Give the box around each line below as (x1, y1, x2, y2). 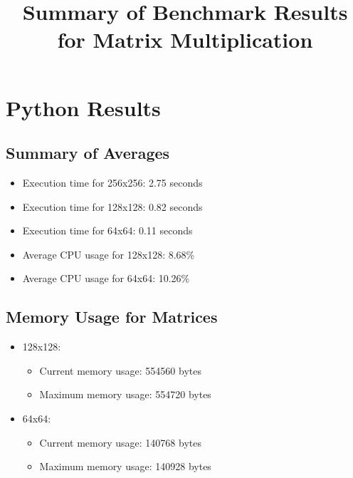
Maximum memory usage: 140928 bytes (39, 459, 211, 474)
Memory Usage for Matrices (6, 306, 218, 328)
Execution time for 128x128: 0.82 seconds (22, 199, 203, 214)
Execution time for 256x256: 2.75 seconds (22, 175, 203, 189)
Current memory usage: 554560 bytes (39, 363, 201, 378)
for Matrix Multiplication (57, 25, 313, 54)
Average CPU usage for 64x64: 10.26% (22, 271, 190, 286)
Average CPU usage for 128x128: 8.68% (22, 246, 195, 261)
